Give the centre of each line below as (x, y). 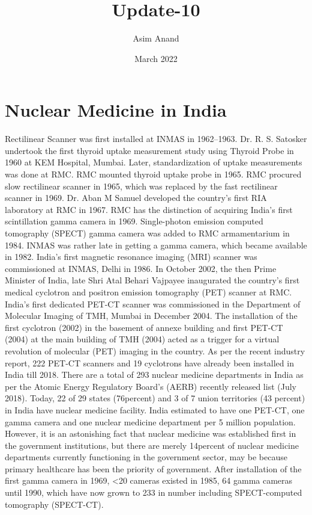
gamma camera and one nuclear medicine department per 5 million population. (150, 421)
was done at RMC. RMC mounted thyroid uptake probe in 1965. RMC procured (153, 174)
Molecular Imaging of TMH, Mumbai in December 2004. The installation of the (151, 316)
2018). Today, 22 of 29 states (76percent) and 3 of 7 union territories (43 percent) (155, 398)
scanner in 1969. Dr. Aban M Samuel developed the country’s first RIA (136, 198)
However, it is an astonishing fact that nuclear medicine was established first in (151, 433)
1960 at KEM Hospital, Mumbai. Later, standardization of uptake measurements (154, 162)
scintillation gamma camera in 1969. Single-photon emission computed (134, 221)
